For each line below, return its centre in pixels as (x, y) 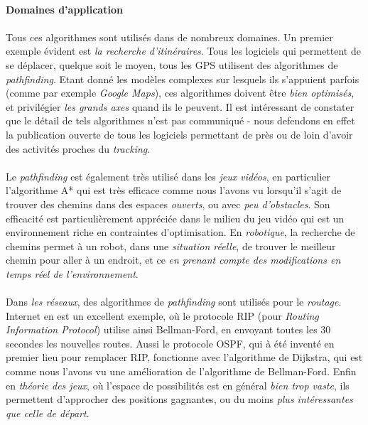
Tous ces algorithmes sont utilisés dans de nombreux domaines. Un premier (169, 37)
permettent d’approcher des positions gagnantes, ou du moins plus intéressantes (179, 399)
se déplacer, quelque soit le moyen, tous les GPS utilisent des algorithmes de (172, 64)
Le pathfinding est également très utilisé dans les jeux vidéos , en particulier (168, 176)
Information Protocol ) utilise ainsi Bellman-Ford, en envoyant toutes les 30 (168, 329)
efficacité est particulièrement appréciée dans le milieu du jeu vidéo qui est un (175, 218)
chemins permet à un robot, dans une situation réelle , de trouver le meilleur (171, 246)
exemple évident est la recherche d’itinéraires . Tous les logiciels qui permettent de (183, 51)
